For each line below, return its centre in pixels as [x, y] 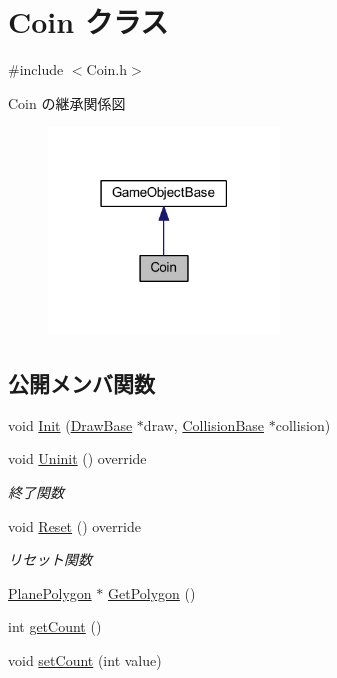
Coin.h [107, 69]
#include [36, 69]
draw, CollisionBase [204, 424]
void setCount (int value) [85, 659]
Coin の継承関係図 [67, 102]
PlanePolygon [50, 592]
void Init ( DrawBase [70, 424]
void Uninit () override [77, 458]
